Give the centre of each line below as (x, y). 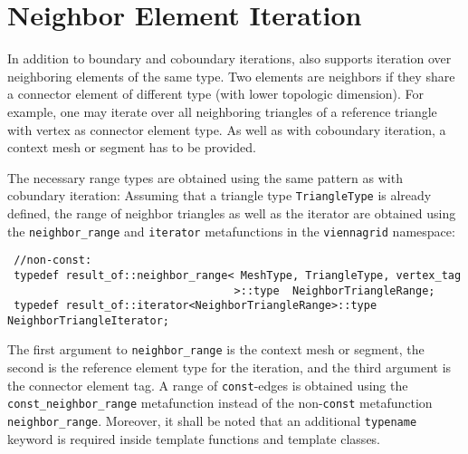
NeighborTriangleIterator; (88, 320)
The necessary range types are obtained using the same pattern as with (205, 177)
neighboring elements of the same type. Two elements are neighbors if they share (231, 76)
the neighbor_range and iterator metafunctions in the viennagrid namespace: (231, 231)
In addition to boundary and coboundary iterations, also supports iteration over (229, 58)
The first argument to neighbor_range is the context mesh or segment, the (216, 349)
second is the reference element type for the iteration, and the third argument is (229, 367)
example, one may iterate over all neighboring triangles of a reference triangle (222, 111)
